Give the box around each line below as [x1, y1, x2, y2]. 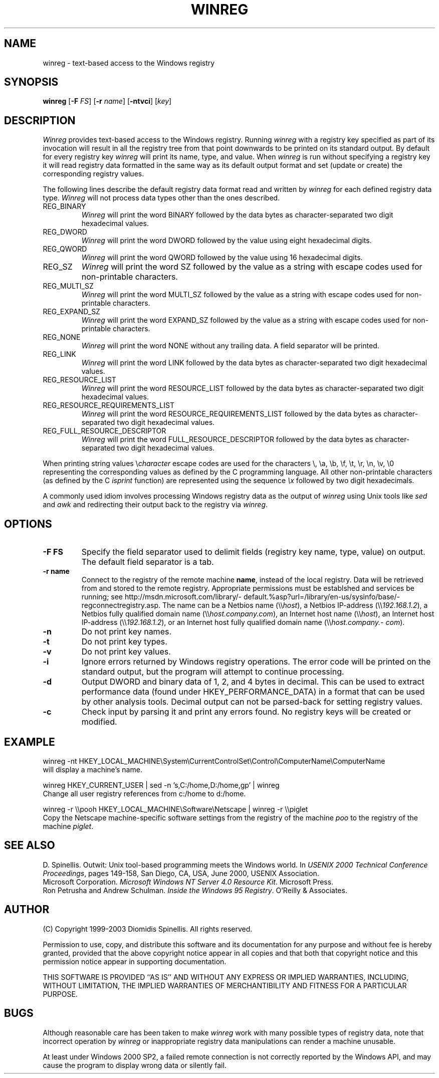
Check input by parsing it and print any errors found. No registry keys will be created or [81, 707, 411, 717]
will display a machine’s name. [43, 765, 142, 774]
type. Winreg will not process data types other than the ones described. [43, 193, 280, 202]
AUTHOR [4, 903, 50, 916]
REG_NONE [43, 333, 81, 342]
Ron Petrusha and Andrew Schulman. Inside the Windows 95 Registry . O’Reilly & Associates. [43, 886, 347, 895]
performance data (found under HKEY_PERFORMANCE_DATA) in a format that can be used [81, 687, 425, 697]
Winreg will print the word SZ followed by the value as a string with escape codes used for [81, 262, 422, 272]
